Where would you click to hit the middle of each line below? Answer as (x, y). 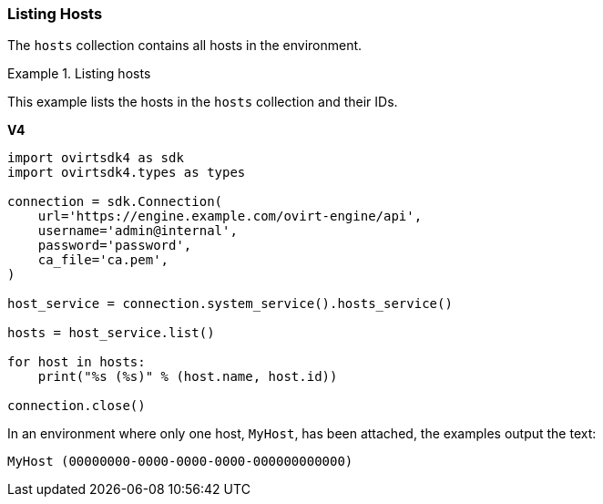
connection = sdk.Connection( (115, 202)
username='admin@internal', (138, 231)
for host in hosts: (77, 362)
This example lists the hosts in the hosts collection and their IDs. (203, 102)
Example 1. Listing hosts (79, 74)
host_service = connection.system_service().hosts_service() (230, 304)
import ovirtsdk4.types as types (127, 173)
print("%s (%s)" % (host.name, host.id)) (188, 377)
